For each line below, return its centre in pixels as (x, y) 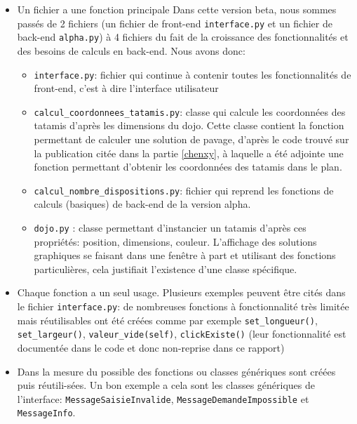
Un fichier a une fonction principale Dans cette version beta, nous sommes (177, 9)
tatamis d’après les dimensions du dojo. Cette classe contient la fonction (189, 125)
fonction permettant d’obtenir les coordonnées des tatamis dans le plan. (188, 167)
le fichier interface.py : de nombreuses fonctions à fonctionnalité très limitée (183, 306)
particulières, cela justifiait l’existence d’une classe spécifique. (166, 269)
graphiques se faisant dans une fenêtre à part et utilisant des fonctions (185, 255)
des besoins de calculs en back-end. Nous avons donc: (131, 50)
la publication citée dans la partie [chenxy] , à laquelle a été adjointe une (189, 153)
